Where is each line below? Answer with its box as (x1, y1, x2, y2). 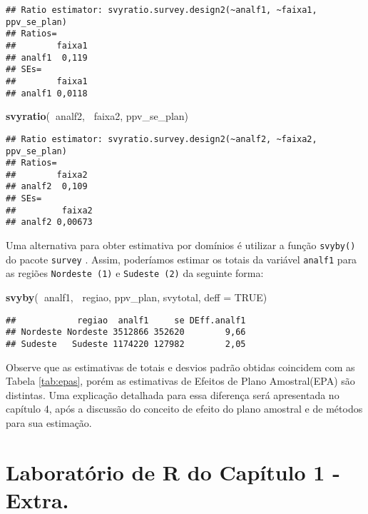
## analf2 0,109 (6, 181, 88, 192)
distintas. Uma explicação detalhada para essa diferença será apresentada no (6, 387, 339, 402)
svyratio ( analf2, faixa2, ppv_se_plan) (6, 109, 189, 124)
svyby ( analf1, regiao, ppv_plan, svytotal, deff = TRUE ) (6, 290, 267, 305)
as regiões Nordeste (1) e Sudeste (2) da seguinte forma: (6, 266, 264, 281)
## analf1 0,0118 (6, 88, 88, 99)
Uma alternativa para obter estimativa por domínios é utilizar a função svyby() (6, 238, 356, 253)
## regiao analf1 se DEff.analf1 (6, 315, 246, 326)
